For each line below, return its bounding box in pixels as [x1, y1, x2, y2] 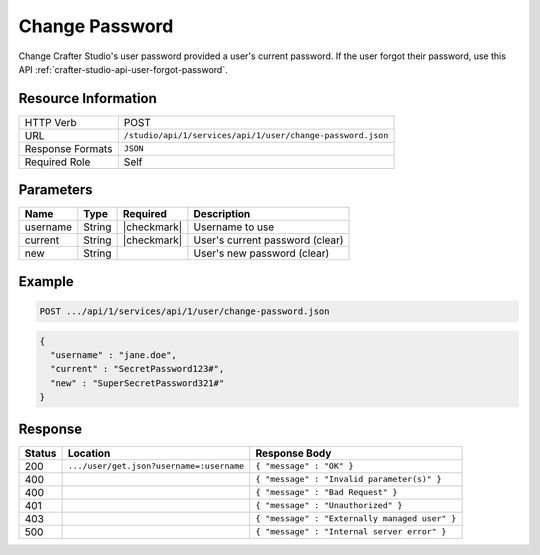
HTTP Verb [24, 115, 77, 129]
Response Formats [24, 141, 113, 155]
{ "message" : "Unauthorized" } [255, 500, 403, 511]
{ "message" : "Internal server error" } [255, 526, 447, 537]
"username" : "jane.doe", [50, 349, 177, 360]
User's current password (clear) [193, 233, 344, 247]
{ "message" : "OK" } [255, 461, 354, 472]
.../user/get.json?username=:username [67, 461, 245, 472]
